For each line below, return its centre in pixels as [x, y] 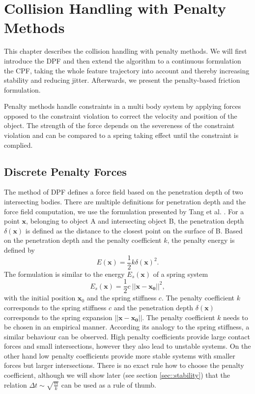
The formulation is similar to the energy [64, 274]
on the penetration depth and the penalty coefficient [83, 240]
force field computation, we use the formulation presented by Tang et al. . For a [124, 211]
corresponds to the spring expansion [58, 317]
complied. [18, 145]
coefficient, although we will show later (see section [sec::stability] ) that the [117, 375]
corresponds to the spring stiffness [55, 307]
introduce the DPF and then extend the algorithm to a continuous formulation [123, 60]
